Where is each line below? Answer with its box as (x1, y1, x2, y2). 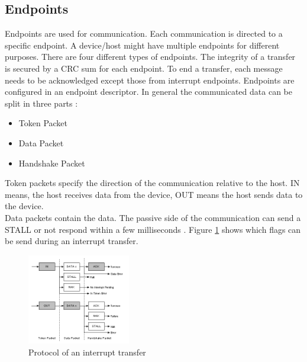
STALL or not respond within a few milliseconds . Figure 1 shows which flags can (5, 223, 301, 235)
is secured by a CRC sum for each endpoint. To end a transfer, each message (5, 62, 283, 74)
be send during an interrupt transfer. (5, 235, 138, 247)
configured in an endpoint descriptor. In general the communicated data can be (5, 85, 292, 98)
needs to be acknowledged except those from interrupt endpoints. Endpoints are (5, 73, 295, 86)
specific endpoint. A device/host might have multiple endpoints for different (5, 39, 280, 51)
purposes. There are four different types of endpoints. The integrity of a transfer (5, 50, 296, 63)
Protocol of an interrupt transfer (28, 345, 146, 358)
